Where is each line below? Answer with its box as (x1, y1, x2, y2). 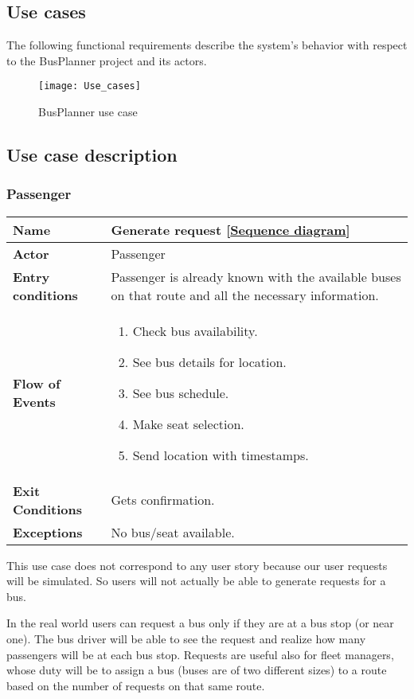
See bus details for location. (132, 352, 287, 371)
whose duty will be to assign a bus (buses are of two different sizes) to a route (6, 662, 387, 678)
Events (13, 392, 56, 412)
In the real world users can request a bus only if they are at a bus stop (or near (6, 615, 394, 631)
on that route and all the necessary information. (111, 285, 379, 304)
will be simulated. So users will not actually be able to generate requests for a (6, 572, 386, 589)
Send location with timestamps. (132, 445, 309, 464)
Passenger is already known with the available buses (111, 267, 401, 286)
